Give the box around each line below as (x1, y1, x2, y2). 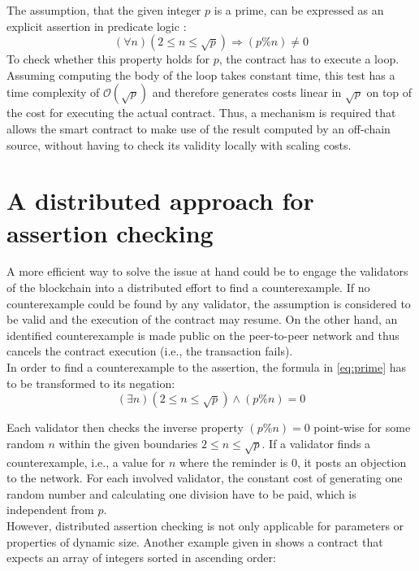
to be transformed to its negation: (6, 374, 175, 391)
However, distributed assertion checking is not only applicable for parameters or (6, 517, 404, 534)
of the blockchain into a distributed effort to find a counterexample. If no (6, 279, 370, 296)
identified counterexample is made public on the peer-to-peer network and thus (6, 326, 400, 343)
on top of (366, 84, 413, 101)
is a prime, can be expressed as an (214, 2, 384, 18)
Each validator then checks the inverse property (6, 419, 244, 436)
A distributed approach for (6, 184, 314, 217)
